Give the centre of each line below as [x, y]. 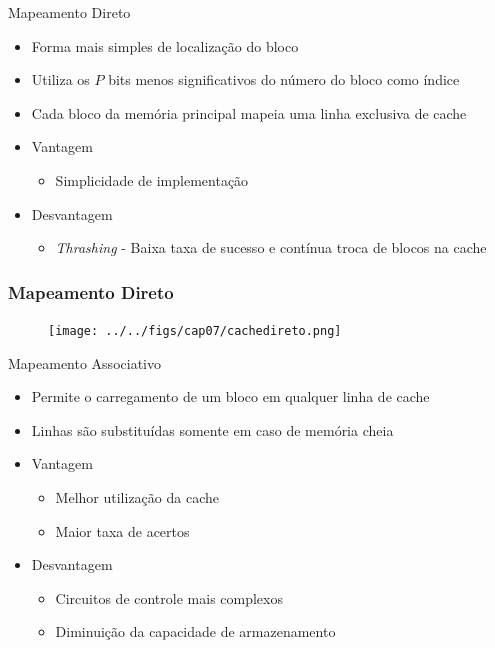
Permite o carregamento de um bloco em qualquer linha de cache [230, 396]
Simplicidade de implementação [152, 179]
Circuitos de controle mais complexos [169, 597]
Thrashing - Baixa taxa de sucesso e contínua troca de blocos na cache [271, 247]
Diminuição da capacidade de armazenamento [195, 631]
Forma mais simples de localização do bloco [165, 45]
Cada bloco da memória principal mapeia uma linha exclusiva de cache [249, 112]
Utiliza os [60, 79]
